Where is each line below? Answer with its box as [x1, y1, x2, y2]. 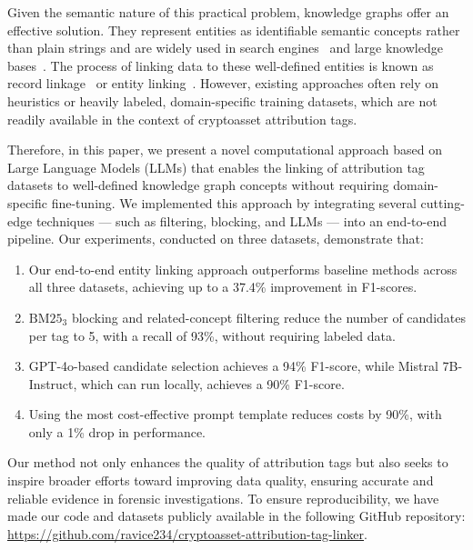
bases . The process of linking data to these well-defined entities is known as [7, 55, 434, 75]
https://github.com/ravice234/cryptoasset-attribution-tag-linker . [7, 524, 367, 543]
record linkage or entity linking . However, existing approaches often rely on [7, 74, 439, 93]
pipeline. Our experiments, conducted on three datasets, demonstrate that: [7, 229, 424, 248]
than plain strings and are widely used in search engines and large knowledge [7, 38, 443, 57]
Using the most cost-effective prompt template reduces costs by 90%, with [28, 405, 442, 424]
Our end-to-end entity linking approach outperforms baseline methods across [28, 259, 458, 278]
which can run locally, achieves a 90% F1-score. [81, 374, 345, 393]
